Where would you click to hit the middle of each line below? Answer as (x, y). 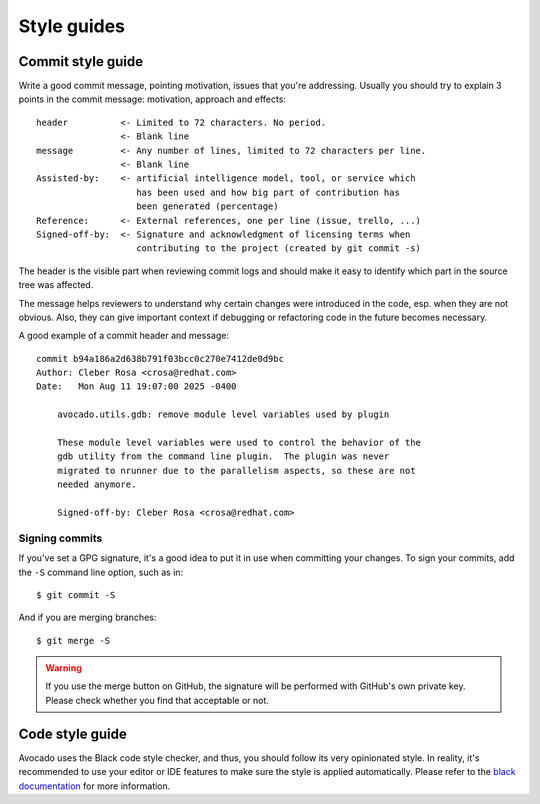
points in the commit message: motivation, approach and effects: (152, 99)
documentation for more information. (94, 786)
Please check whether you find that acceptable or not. (157, 700)
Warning (63, 668)
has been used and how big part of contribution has (268, 192)
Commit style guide (81, 61)
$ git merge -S (73, 640)
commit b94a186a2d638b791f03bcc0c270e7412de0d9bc (160, 358)
